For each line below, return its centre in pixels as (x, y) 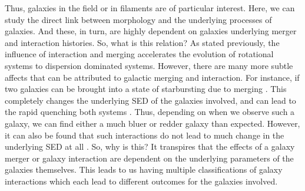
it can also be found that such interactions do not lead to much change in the (145, 135)
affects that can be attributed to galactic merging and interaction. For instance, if (152, 77)
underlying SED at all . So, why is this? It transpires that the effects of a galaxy (150, 146)
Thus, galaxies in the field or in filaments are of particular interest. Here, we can (150, 8)
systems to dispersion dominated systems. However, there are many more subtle (149, 65)
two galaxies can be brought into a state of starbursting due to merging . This (146, 89)
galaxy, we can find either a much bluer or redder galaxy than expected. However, (152, 123)
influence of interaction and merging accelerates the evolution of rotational (139, 54)
